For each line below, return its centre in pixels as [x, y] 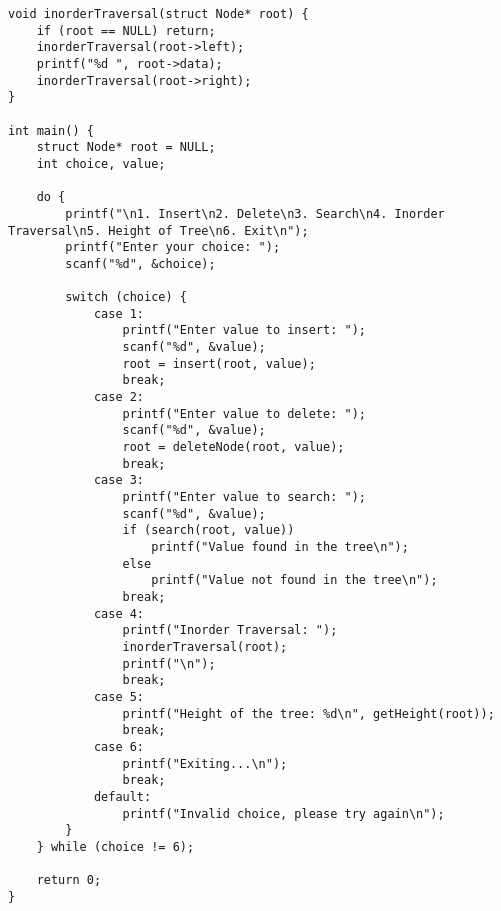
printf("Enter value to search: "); [244, 497]
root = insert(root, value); [219, 363]
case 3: [119, 480]
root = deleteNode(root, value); [233, 447]
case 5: [119, 696]
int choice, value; [101, 163]
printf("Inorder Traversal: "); [230, 630]
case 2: [119, 397]
